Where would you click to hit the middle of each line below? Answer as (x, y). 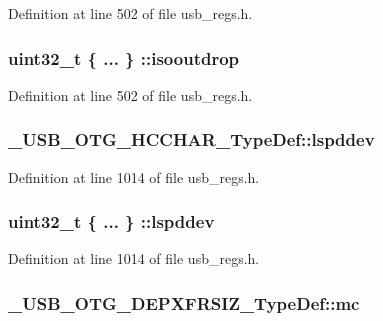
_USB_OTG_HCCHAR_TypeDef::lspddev (191, 139)
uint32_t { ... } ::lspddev (111, 221)
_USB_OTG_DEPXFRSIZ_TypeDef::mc (184, 302)
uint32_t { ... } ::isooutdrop (124, 57)
